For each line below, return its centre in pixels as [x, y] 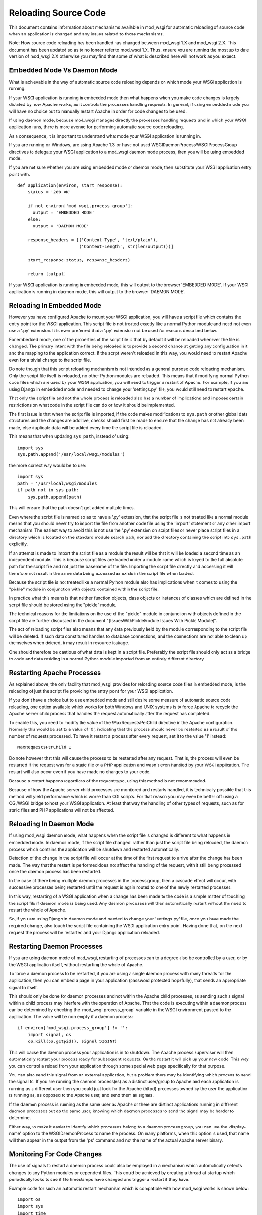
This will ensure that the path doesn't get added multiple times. [72, 508]
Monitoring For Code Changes [55, 1154]
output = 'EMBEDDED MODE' [64, 212]
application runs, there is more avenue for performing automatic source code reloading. [97, 127]
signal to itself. [24, 987]
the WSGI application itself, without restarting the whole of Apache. [76, 965]
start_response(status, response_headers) [79, 260]
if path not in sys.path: [49, 490]
